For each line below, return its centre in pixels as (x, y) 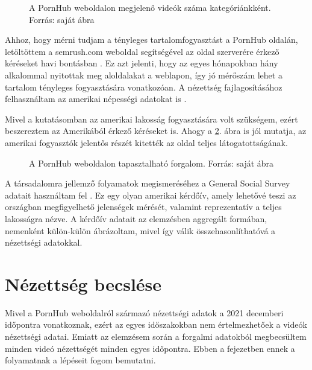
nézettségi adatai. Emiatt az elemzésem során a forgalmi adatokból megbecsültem (156, 336)
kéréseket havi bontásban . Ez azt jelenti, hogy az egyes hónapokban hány (142, 63)
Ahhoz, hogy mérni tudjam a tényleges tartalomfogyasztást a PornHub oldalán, (151, 40)
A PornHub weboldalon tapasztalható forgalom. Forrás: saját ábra (151, 163)
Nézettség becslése (83, 283)
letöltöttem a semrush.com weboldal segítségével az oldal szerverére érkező (142, 51)
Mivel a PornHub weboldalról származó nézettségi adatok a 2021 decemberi (144, 312)
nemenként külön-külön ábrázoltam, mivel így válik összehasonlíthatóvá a (140, 230)
